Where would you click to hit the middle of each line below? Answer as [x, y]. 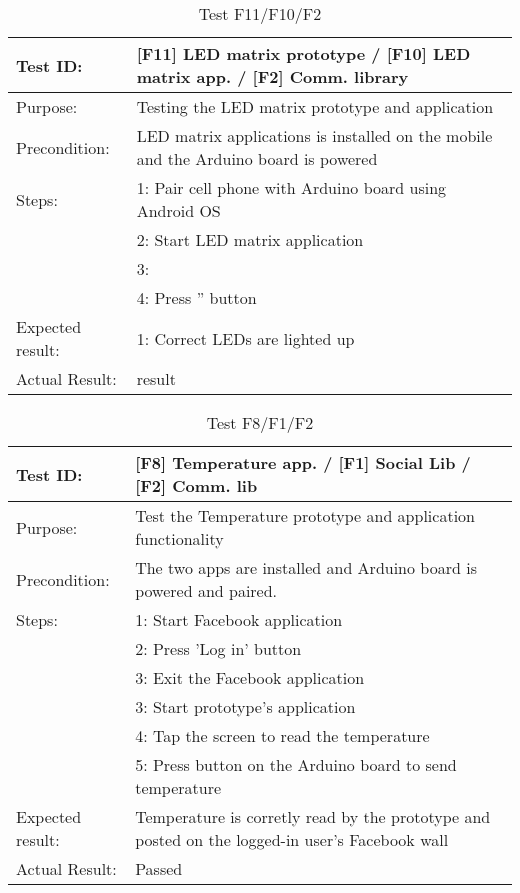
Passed [159, 868]
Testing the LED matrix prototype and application [315, 106]
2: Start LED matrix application [250, 239]
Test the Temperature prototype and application [305, 515]
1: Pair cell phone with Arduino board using [291, 187]
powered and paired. [206, 590]
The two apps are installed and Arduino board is [306, 567]
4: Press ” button [196, 297]
